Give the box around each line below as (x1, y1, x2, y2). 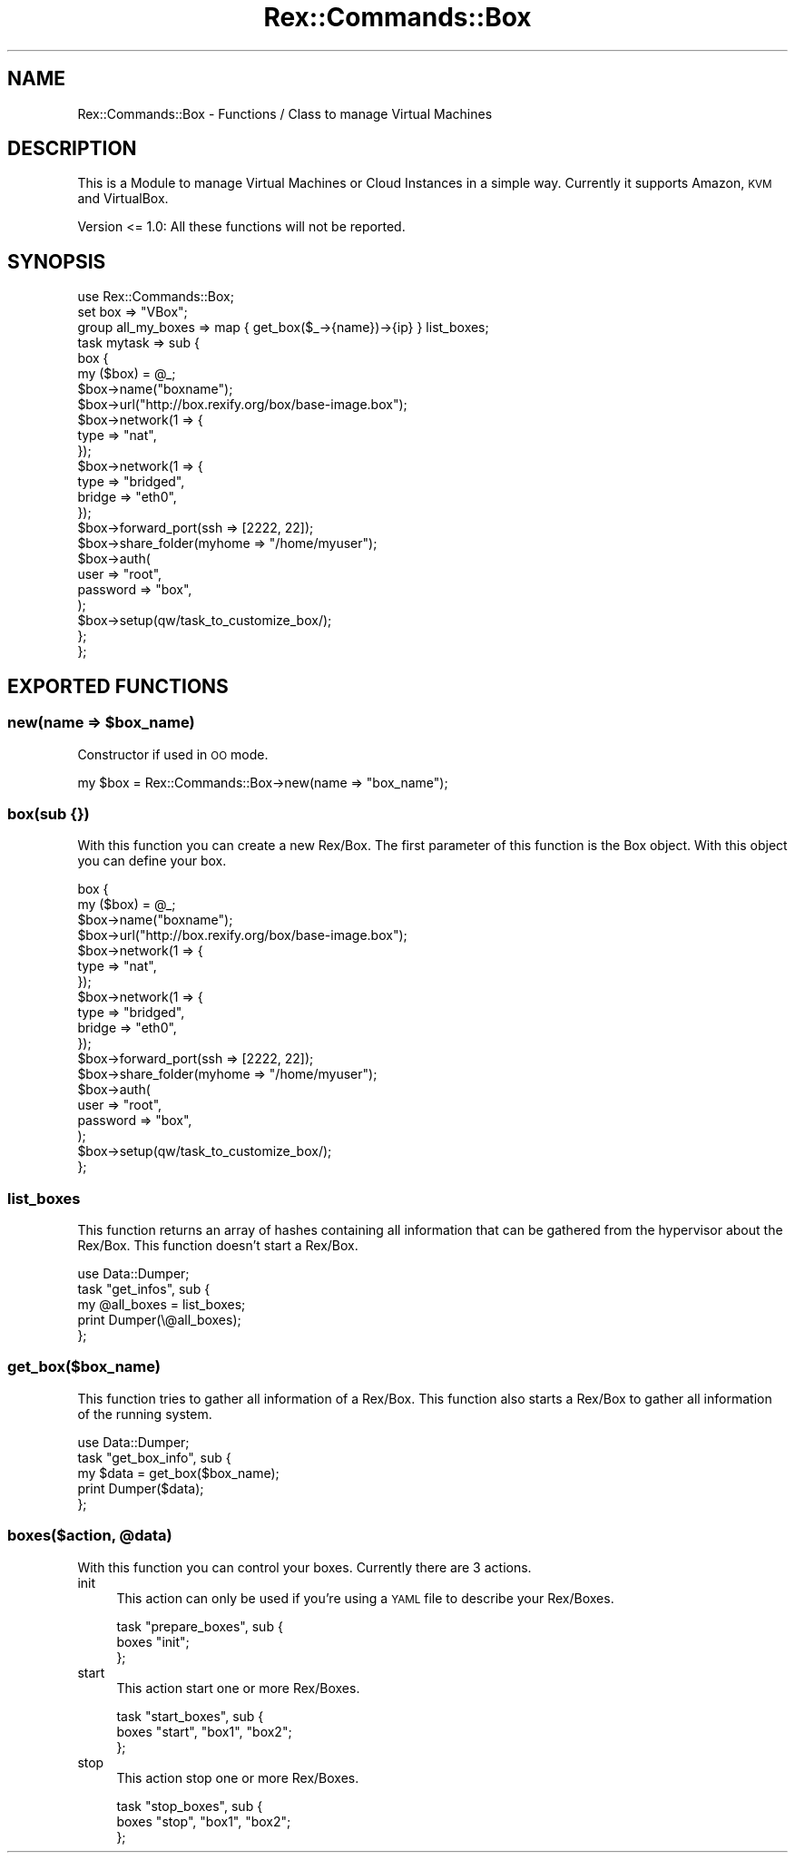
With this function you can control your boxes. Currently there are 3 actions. (77, 1559, 532, 1575)
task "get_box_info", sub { (77, 1449, 231, 1465)
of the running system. (77, 1405, 212, 1422)
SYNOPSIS (7, 250, 106, 273)
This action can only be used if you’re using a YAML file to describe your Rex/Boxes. (116, 1590, 614, 1606)
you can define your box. (77, 853, 227, 869)
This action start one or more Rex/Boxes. (116, 1679, 360, 1696)
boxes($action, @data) (7, 1526, 172, 1545)
